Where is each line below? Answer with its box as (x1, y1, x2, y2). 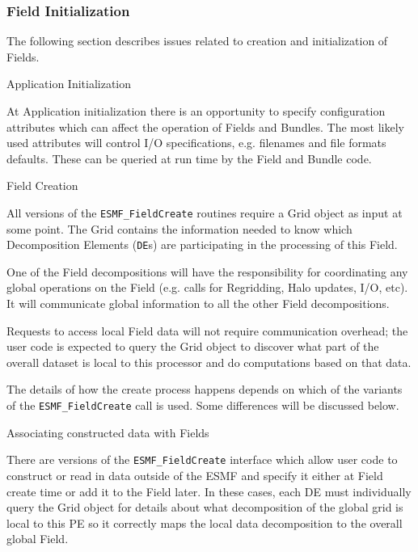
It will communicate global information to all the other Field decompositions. (6, 295, 390, 312)
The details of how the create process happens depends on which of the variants (6, 381, 403, 398)
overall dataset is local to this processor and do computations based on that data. (6, 353, 412, 370)
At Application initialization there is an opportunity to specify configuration (6, 103, 386, 119)
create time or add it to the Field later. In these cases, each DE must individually (6, 482, 412, 499)
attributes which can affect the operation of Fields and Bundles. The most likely (6, 118, 404, 135)
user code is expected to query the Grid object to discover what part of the (6, 338, 379, 355)
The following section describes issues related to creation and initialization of (6, 32, 388, 49)
